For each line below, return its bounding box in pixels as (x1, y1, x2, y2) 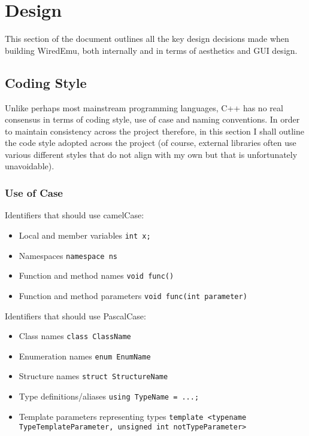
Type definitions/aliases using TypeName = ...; (19, 390, 199, 403)
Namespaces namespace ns (19, 249, 117, 261)
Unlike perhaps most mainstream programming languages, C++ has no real (5, 101, 283, 114)
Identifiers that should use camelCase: (5, 209, 144, 221)
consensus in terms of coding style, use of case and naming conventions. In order (5, 113, 300, 126)
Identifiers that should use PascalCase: (5, 309, 146, 322)
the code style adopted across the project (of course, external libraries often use (5, 136, 296, 149)
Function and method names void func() (19, 269, 174, 282)
